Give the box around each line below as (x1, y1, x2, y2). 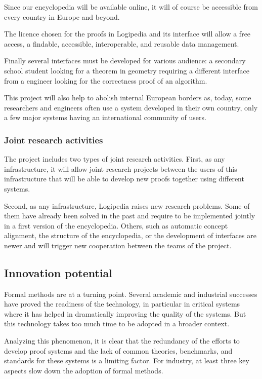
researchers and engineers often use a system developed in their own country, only (4, 102, 258, 112)
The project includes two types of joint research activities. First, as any (4, 154, 225, 164)
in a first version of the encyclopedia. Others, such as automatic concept (4, 220, 228, 231)
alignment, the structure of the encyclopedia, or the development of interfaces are (4, 230, 256, 241)
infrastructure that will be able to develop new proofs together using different (4, 173, 244, 184)
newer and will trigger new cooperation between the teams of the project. (4, 240, 232, 250)
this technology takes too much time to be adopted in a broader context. (4, 318, 230, 329)
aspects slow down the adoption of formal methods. (4, 365, 163, 375)
